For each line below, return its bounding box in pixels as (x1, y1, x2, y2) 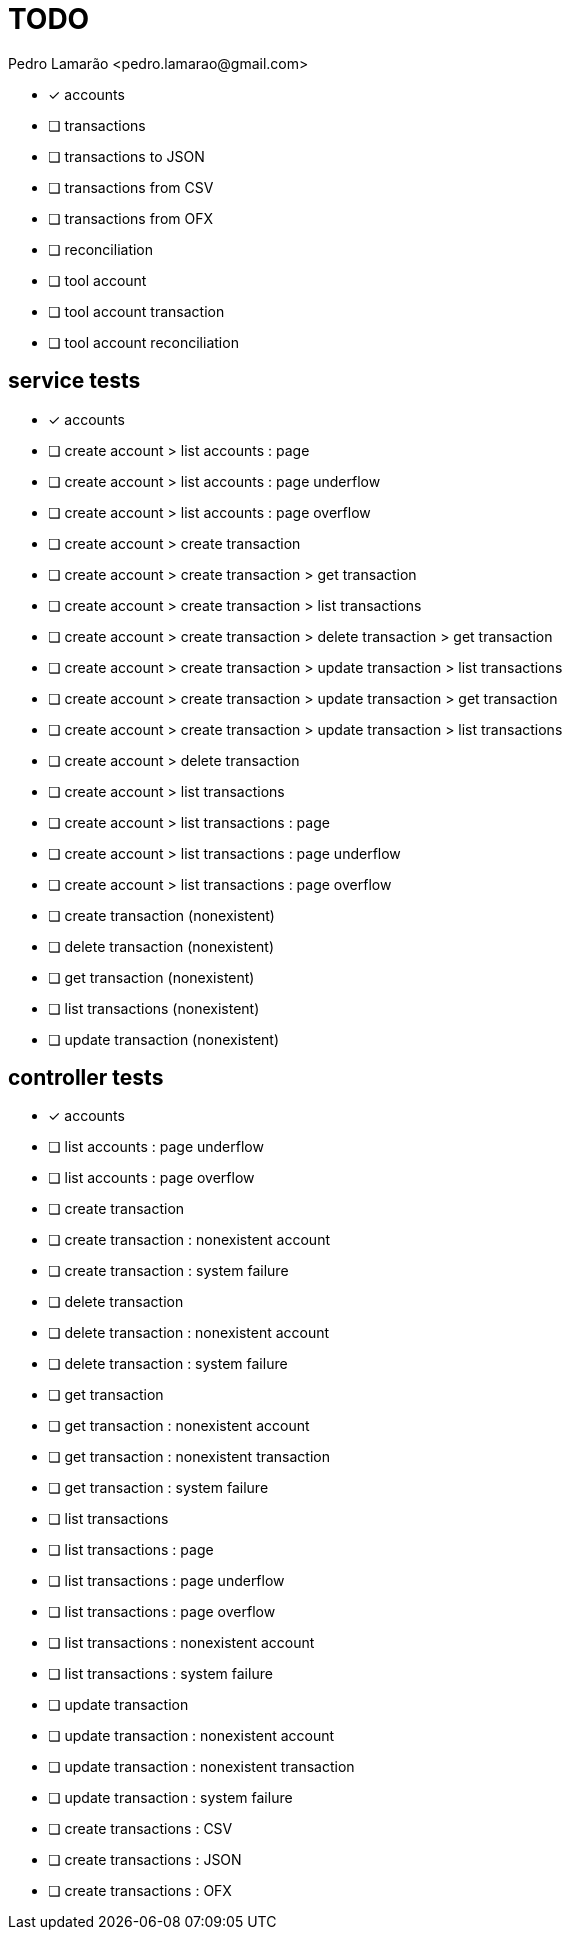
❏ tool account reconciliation (48, 333, 239, 351)
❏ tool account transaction (48, 302, 225, 320)
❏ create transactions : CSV (48, 1820, 233, 1838)
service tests (8, 368, 141, 394)
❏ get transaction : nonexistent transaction (48, 1448, 331, 1466)
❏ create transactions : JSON (48, 1851, 242, 1869)
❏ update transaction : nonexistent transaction (48, 1758, 355, 1776)
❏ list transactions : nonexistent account (48, 1634, 315, 1652)
